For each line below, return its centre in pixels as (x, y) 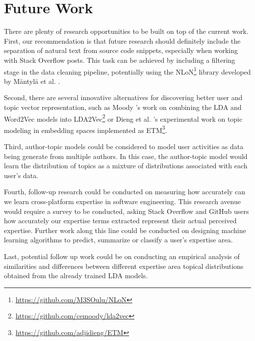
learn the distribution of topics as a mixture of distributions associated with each (126, 166)
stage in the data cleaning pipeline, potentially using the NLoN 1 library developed (127, 71)
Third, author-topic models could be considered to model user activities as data (124, 146)
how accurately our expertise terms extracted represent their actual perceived (120, 221)
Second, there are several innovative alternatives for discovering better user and (123, 97)
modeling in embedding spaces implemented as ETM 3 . (86, 129)
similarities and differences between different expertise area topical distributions (124, 266)
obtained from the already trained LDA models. (76, 275)
